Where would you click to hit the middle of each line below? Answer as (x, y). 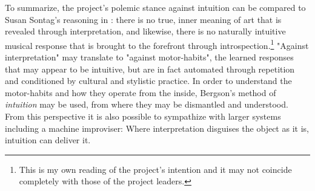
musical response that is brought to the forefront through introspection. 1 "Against (157, 44)
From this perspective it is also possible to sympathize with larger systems (143, 116)
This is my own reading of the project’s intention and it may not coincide (155, 169)
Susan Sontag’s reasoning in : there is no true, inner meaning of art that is (143, 19)
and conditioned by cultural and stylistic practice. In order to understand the (148, 81)
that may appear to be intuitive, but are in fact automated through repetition (150, 69)
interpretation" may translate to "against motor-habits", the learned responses (149, 57)
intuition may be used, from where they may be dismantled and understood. (147, 104)
